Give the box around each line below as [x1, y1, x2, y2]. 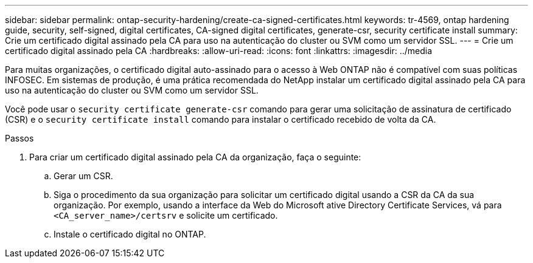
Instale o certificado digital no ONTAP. [54, 229, 206, 239]
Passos [5, 133, 34, 143]
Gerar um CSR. [54, 171, 113, 181]
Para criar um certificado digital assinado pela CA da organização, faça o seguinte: [29, 152, 361, 162]
